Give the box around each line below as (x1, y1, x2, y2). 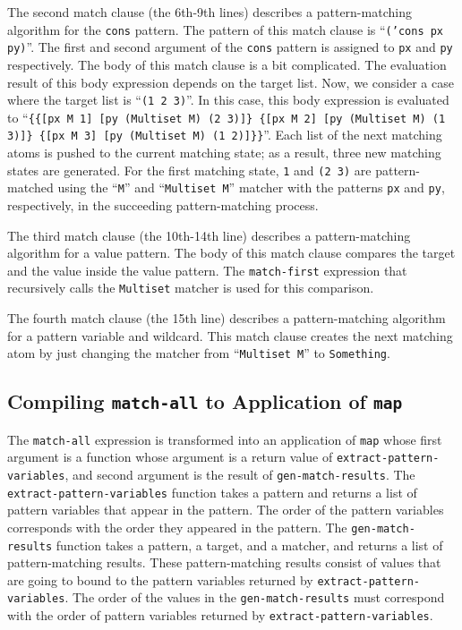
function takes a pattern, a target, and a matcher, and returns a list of (56, 535, 443, 554)
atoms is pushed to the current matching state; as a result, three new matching (7, 143, 441, 162)
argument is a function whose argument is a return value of (7, 447, 333, 466)
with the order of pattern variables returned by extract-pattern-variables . (7, 606, 433, 625)
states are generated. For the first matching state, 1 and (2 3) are (7, 160, 372, 179)
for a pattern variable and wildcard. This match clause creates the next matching (7, 326, 453, 345)
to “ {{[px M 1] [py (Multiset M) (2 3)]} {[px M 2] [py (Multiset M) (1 (7, 107, 446, 126)
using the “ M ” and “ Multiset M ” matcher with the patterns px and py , (57, 178, 445, 197)
